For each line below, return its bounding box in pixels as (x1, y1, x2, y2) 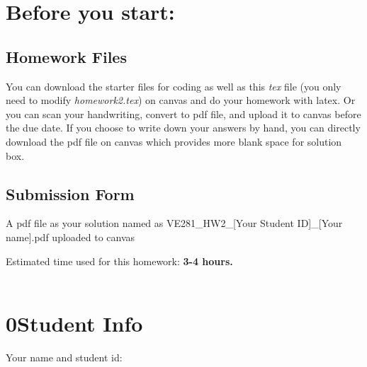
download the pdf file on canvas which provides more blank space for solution (6, 134, 342, 148)
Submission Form (6, 182, 135, 204)
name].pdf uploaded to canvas (6, 229, 135, 244)
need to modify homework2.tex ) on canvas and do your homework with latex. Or (6, 93, 356, 107)
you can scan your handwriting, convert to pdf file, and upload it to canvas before (6, 106, 361, 121)
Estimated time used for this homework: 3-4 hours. (6, 253, 233, 268)
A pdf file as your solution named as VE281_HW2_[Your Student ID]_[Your (6, 216, 343, 231)
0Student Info (6, 308, 143, 337)
